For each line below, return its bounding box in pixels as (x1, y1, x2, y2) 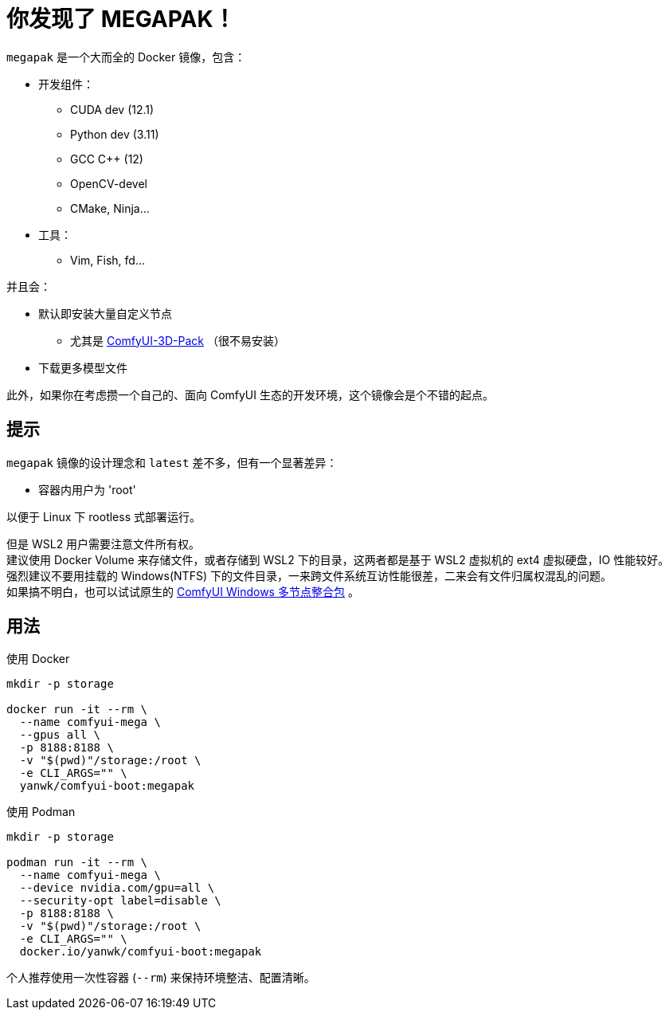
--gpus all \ (19, 728, 101, 742)
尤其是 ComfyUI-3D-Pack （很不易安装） (70, 333, 285, 347)
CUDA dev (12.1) (70, 102, 155, 116)
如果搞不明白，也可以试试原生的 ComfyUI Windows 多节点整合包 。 (6, 584, 359, 598)
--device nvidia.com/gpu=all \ (19, 881, 215, 895)
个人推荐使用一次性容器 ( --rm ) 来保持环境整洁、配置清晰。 (6, 971, 315, 985)
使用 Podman (6, 805, 76, 819)
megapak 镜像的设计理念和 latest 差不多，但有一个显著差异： (6, 455, 338, 469)
